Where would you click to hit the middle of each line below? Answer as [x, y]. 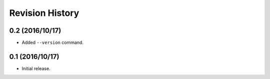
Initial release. [36, 68]
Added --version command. [52, 43]
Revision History [44, 13]
